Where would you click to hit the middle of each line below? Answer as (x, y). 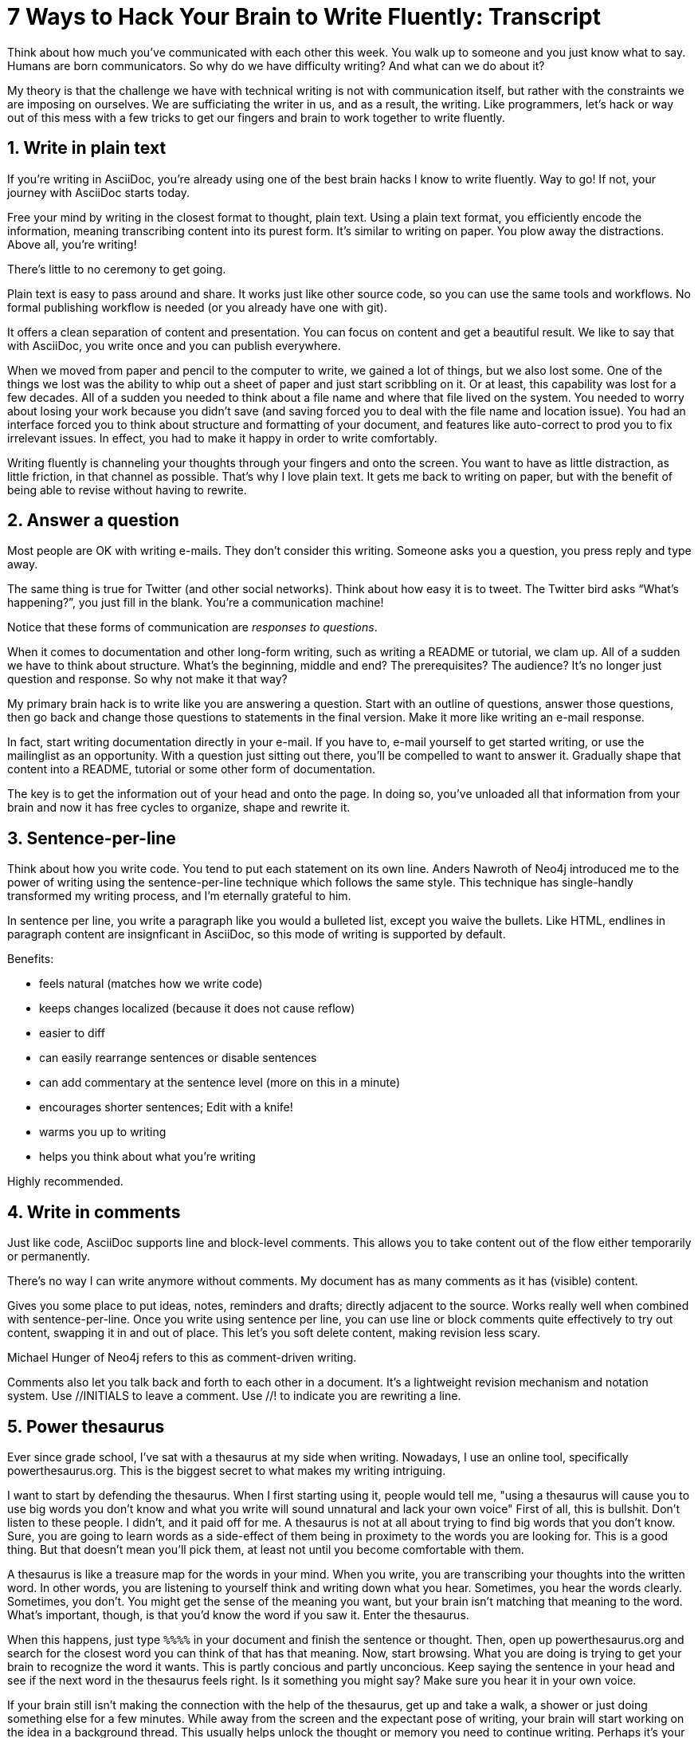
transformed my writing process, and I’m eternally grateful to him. (179, 896)
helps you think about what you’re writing (147, 1157)
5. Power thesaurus (86, 1426)
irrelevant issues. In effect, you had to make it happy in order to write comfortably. (222, 438)
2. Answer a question (93, 521)
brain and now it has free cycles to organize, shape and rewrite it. (179, 808)
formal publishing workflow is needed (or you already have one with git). (197, 307)
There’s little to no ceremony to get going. (117, 269)
